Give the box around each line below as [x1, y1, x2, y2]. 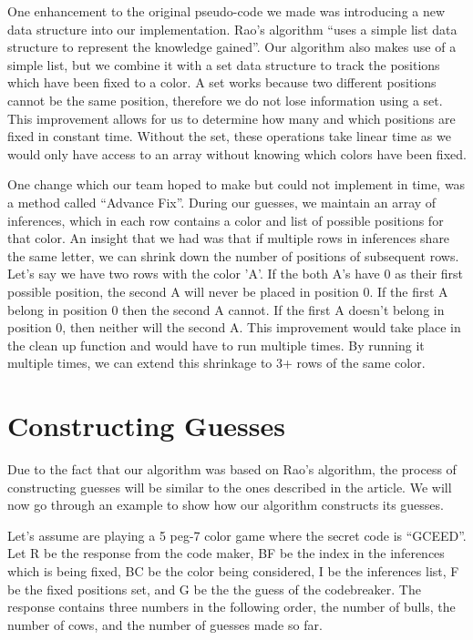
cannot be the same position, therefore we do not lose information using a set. [7, 90, 443, 109]
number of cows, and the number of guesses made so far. [7, 615, 323, 634]
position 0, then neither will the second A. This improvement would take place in [7, 318, 461, 337]
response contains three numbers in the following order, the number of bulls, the [7, 597, 456, 616]
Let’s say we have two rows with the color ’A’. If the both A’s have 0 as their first [7, 264, 464, 283]
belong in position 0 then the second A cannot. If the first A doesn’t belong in [7, 300, 445, 319]
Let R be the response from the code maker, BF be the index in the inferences [7, 543, 445, 563]
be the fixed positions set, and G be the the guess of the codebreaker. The [7, 579, 421, 598]
